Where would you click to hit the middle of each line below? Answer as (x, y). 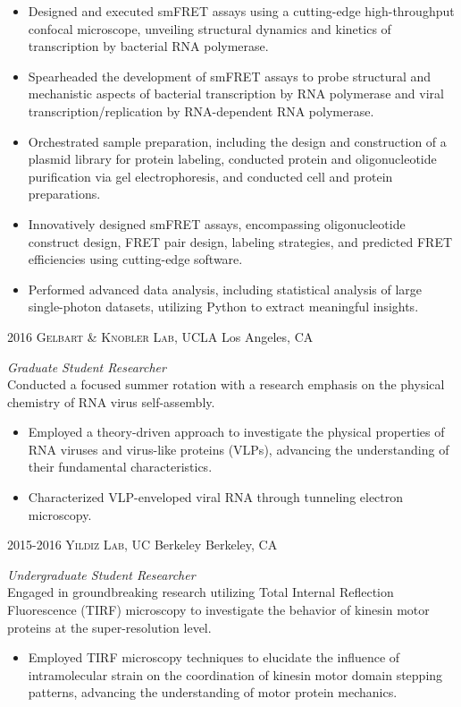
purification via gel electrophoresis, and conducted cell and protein (210, 176)
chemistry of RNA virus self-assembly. (111, 401)
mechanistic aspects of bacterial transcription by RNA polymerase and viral (236, 94)
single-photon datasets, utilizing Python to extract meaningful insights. (223, 307)
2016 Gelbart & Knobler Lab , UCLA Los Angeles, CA (160, 336)
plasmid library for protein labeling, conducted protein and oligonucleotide (232, 159)
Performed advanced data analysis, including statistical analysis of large (225, 289)
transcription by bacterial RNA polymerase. (148, 46)
